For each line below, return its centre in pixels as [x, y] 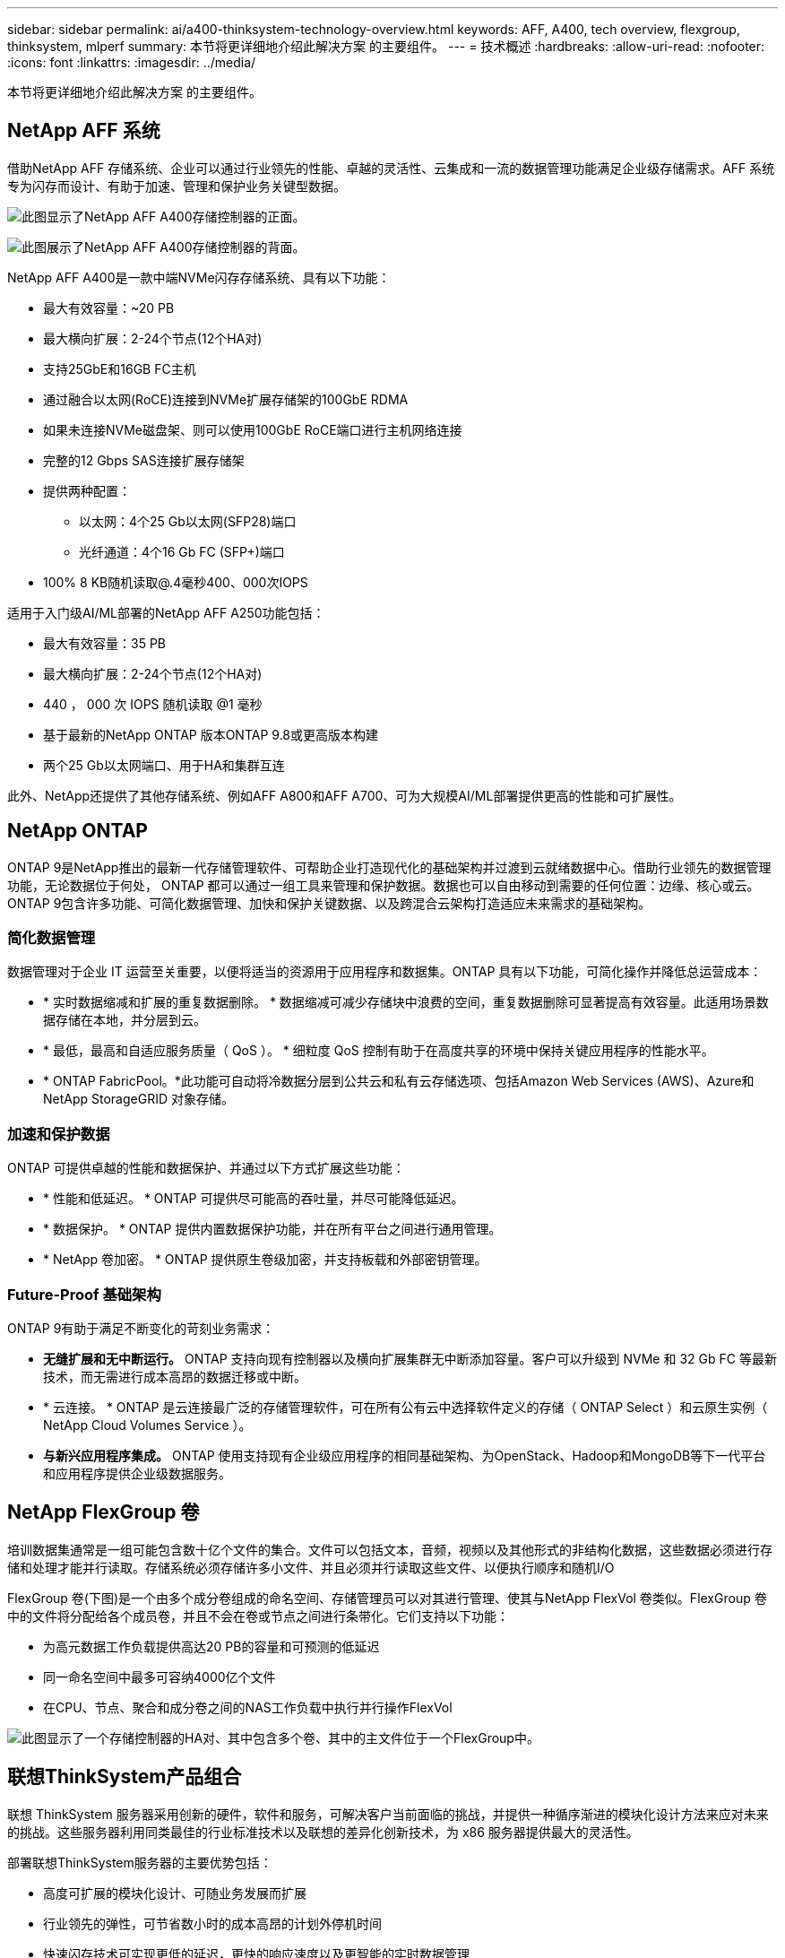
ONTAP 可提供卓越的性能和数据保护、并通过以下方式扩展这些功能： [206, 1168]
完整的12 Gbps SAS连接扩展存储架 [144, 460]
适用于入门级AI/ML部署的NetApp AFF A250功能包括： [166, 612]
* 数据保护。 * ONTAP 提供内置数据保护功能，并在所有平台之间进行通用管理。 [272, 1229]
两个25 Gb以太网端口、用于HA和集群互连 [164, 765]
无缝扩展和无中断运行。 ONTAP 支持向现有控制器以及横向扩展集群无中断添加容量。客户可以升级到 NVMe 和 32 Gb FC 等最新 [410, 1358]
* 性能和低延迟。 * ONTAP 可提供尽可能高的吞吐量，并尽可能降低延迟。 [254, 1199]
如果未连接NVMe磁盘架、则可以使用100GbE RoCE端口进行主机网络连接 [253, 429]
